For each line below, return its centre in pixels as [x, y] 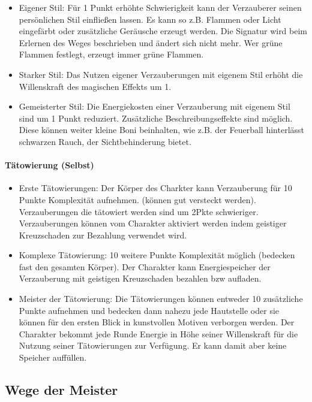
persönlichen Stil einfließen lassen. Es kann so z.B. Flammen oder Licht [150, 19]
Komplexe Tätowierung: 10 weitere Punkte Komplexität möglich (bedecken [157, 255]
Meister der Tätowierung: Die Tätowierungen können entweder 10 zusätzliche [161, 299]
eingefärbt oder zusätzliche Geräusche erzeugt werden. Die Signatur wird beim [163, 31]
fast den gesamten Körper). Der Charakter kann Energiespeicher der [145, 266]
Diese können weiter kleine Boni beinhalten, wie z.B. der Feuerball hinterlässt [162, 130]
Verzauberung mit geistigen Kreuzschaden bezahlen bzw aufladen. [140, 278]
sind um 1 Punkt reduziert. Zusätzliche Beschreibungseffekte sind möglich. [156, 118]
